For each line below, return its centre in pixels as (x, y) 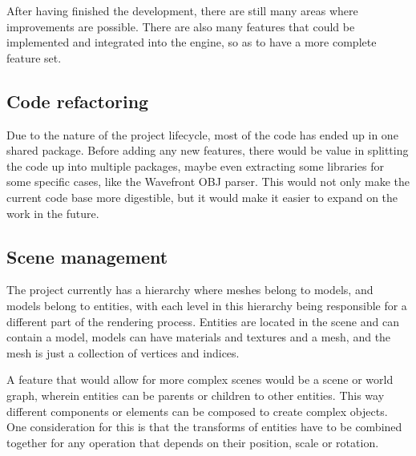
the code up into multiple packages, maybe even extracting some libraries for (195, 165)
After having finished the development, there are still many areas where (182, 10)
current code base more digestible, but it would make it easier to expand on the (202, 197)
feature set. (34, 57)
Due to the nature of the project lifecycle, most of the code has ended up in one (202, 134)
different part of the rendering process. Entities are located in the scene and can (203, 321)
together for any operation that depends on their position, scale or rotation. (193, 442)
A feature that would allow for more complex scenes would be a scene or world (200, 379)
